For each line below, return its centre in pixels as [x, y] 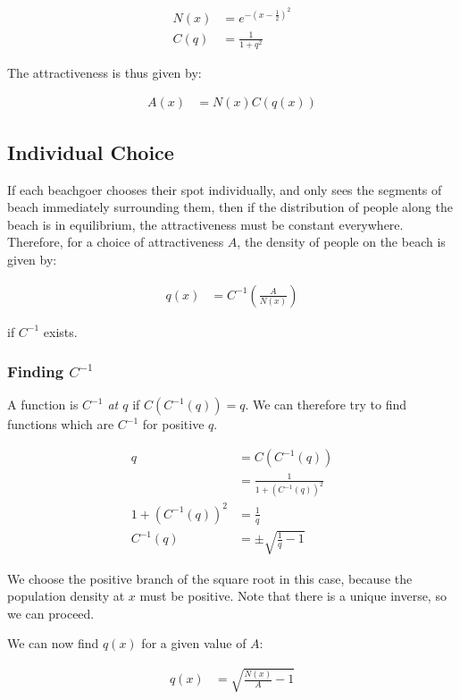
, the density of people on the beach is [341, 242]
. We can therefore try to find [326, 405]
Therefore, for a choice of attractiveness [116, 242]
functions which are [61, 424]
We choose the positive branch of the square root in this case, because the [210, 578]
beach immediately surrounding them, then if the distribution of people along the [230, 207]
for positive [173, 424]
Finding [36, 371]
